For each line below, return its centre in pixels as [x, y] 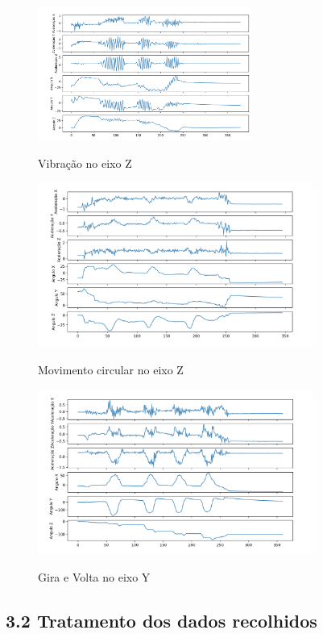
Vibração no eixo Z [85, 163]
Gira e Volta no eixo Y [94, 576]
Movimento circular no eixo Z [111, 370]
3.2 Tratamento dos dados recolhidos [161, 620]
